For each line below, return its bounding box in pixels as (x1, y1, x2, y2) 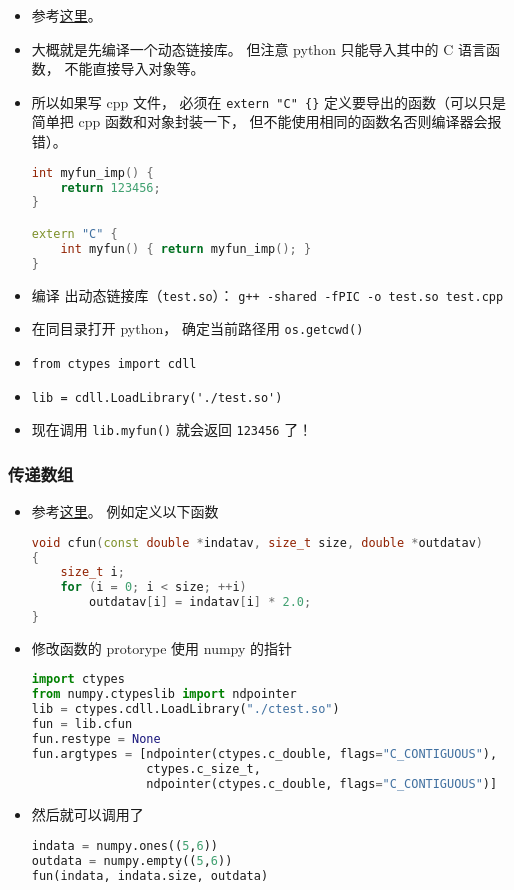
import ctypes (31, 672, 125, 687)
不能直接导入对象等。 (64, 58, 205, 79)
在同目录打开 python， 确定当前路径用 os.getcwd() (31, 318, 364, 339)
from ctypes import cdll (31, 356, 197, 371)
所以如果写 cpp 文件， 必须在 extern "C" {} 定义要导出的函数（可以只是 (31, 91, 506, 112)
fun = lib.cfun (31, 717, 133, 732)
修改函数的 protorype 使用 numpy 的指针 (31, 637, 293, 658)
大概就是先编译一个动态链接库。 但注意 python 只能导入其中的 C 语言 (31, 38, 487, 59)
